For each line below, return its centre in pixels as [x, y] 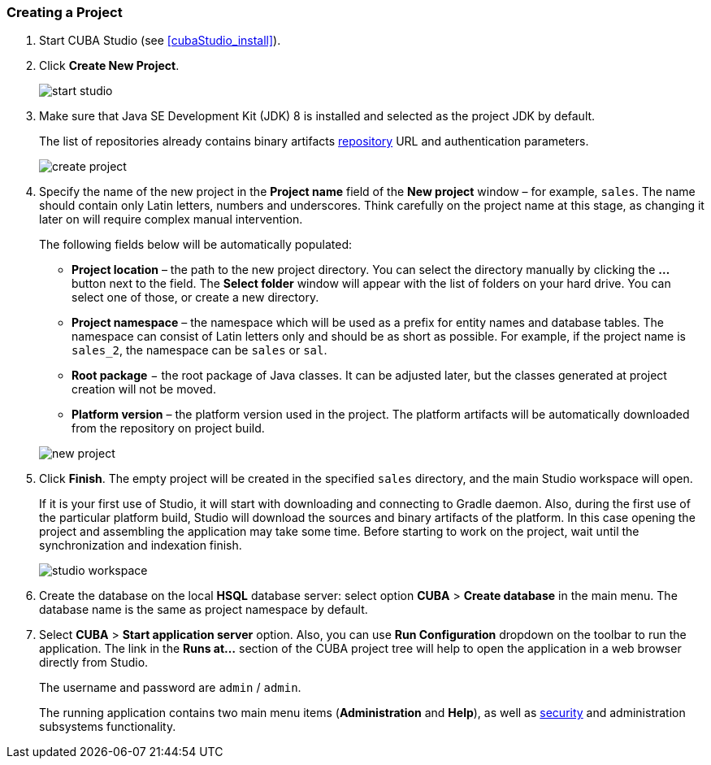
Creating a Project [65, 12]
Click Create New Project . [109, 66]
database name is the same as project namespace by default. [204, 610]
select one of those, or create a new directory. [195, 298]
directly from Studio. [94, 663]
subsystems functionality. [108, 727]
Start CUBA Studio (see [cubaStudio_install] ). [160, 41]
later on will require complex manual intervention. [171, 220]
